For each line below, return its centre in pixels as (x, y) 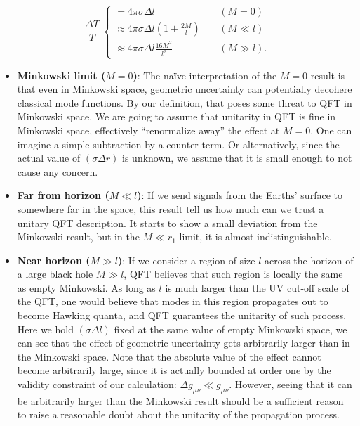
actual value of (49, 158)
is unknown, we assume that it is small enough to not (237, 158)
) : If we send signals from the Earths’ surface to (240, 195)
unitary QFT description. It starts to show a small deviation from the (167, 222)
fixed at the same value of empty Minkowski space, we (231, 329)
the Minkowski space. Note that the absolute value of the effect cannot (169, 356)
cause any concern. (58, 171)
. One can (331, 130)
